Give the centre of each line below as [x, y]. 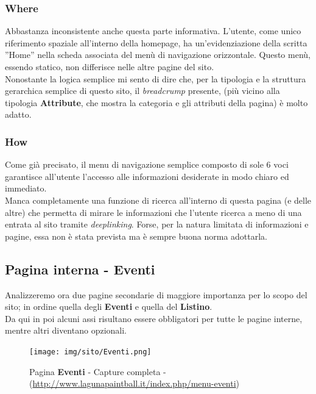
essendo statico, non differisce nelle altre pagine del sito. [110, 66]
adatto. [18, 114]
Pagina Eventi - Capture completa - [98, 371]
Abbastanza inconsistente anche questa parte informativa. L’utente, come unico [153, 31]
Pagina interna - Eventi [80, 269]
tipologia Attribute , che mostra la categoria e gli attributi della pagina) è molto [156, 102]
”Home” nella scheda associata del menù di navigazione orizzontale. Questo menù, [158, 55]
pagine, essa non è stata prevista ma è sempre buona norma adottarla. [136, 236]
